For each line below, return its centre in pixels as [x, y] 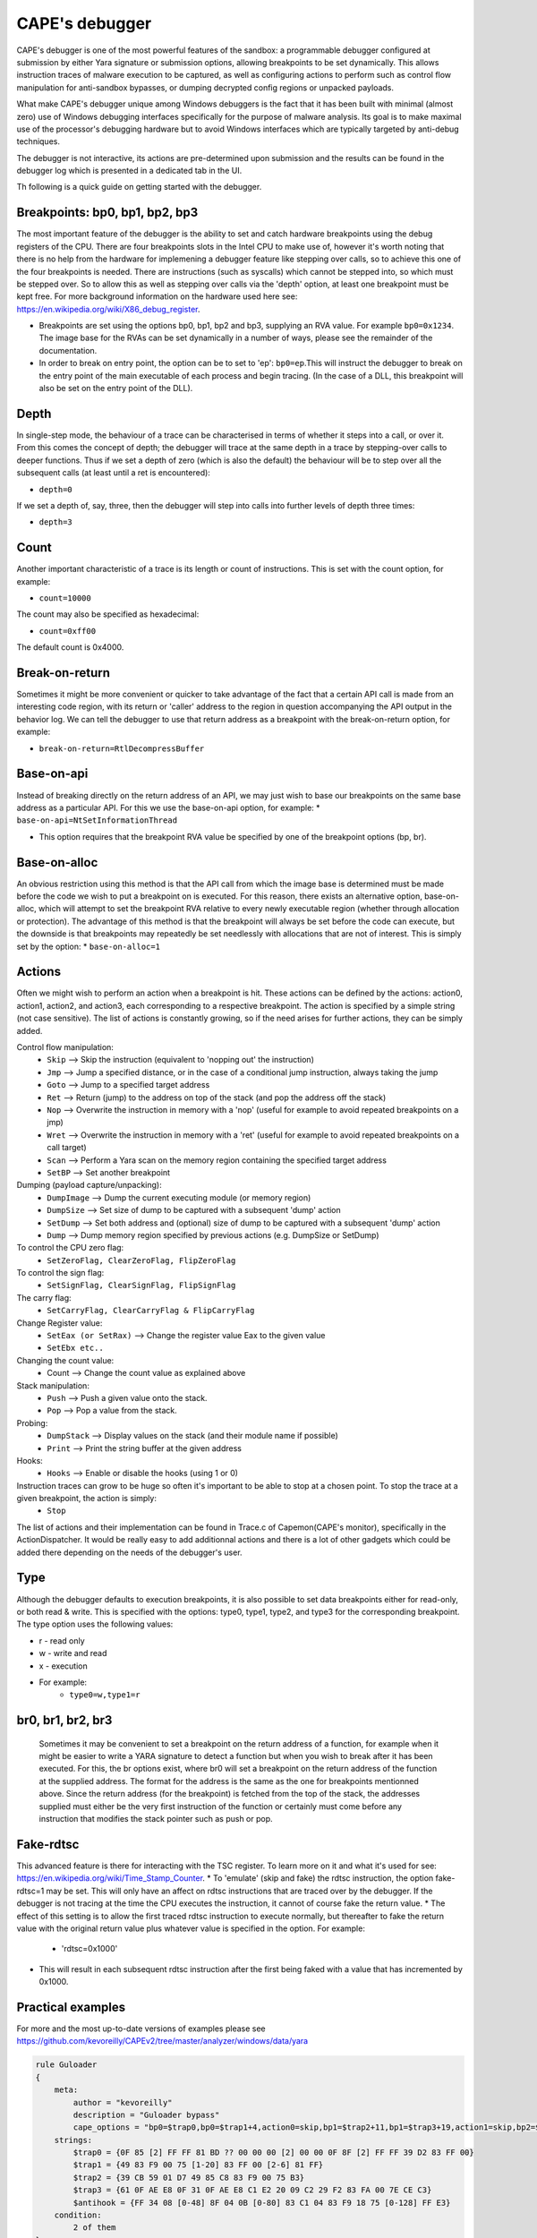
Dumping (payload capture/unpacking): [89, 1185]
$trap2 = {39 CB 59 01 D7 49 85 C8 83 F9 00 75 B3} [189, 2177]
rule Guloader [66, 2065]
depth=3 [56, 522]
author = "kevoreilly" [123, 2102]
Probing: [32, 1422]
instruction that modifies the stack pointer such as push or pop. [156, 1819]
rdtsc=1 [30, 1891]
